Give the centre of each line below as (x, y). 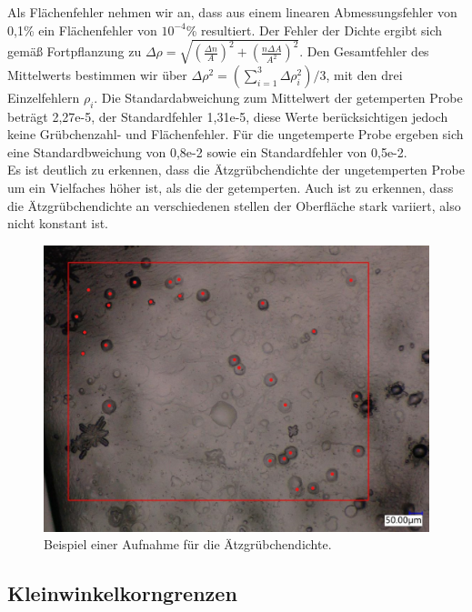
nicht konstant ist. (58, 223)
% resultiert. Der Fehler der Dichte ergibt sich (314, 30)
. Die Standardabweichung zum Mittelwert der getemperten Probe (278, 97)
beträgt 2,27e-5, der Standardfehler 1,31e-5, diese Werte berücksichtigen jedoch (228, 116)
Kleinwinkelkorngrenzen (122, 593)
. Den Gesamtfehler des (364, 51)
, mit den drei (364, 74)
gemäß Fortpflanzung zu (75, 51)
